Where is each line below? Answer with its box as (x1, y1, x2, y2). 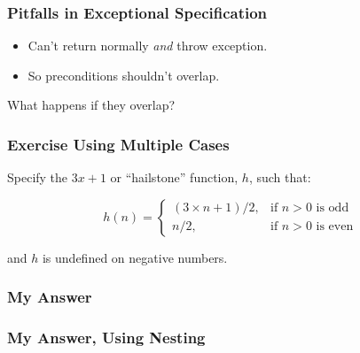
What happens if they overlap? (7, 96, 176, 114)
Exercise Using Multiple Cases (7, 133, 230, 155)
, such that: (248, 168, 311, 187)
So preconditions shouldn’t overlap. (27, 65, 220, 84)
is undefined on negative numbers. (42, 248, 228, 266)
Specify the (7, 168, 68, 187)
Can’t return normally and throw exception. (27, 36, 268, 55)
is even (316, 220, 354, 234)
